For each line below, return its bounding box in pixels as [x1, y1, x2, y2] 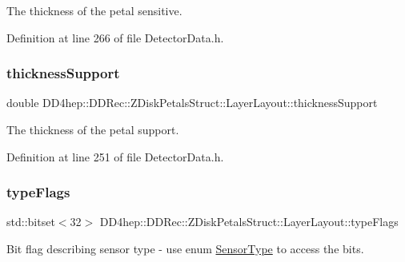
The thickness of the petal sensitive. [6, 2, 182, 18]
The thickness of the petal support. [6, 121, 179, 137]
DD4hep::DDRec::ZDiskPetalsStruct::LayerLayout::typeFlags [99, 213, 399, 230]
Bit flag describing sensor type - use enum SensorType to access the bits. [6, 240, 364, 256]
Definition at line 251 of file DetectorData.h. [6, 148, 224, 165]
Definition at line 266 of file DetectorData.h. [6, 29, 224, 46]
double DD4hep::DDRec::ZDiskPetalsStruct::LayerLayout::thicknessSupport [6, 94, 378, 111]
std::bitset [6, 213, 55, 230]
